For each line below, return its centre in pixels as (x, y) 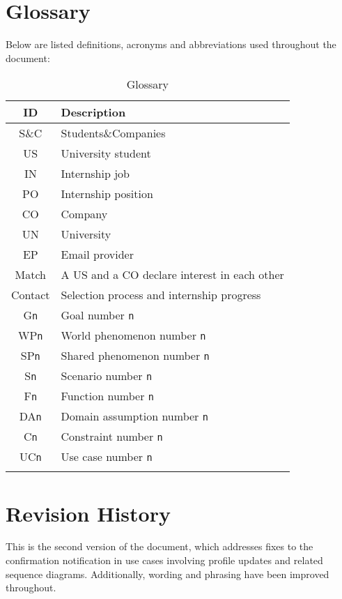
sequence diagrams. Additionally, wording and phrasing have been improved (168, 574)
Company (84, 214)
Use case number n (107, 457)
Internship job (95, 174)
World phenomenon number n (133, 335)
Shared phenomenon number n (135, 356)
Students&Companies (113, 133)
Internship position (107, 194)
